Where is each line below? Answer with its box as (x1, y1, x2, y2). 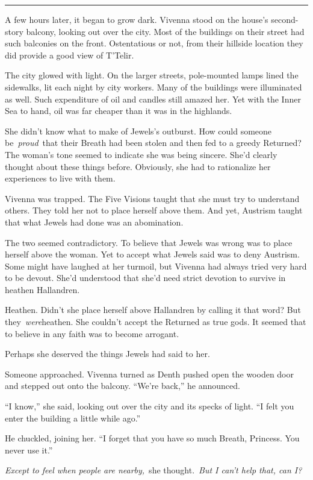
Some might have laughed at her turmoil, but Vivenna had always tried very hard (5, 259, 307, 272)
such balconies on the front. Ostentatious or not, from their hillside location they (5, 37, 303, 49)
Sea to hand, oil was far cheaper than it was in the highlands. (5, 104, 232, 117)
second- (271, 13, 299, 25)
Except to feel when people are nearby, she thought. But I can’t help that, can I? (5, 464, 302, 476)
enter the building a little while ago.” (5, 411, 141, 424)
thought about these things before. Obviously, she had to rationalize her (5, 160, 271, 172)
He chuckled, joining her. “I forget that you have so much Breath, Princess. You (5, 432, 300, 444)
